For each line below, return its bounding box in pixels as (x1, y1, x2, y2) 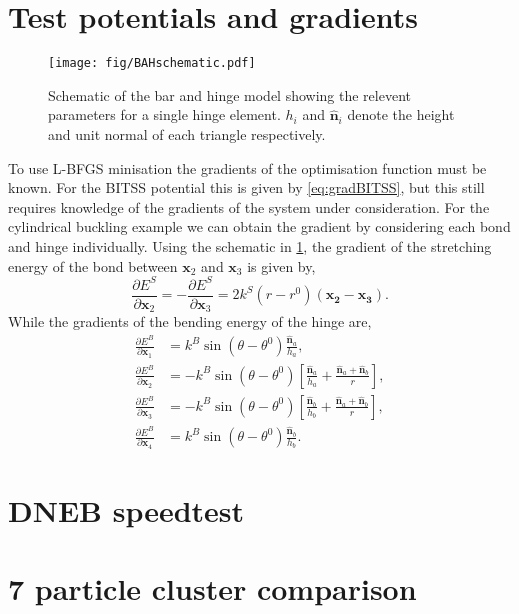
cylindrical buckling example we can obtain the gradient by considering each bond (8, 216, 511, 237)
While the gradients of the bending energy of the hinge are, (8, 311, 372, 332)
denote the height (347, 104, 455, 125)
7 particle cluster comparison (8, 568, 417, 609)
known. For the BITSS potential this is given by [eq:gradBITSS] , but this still (8, 177, 485, 198)
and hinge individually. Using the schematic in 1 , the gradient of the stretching (8, 235, 492, 256)
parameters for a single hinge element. (48, 104, 281, 125)
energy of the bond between (8, 255, 178, 276)
